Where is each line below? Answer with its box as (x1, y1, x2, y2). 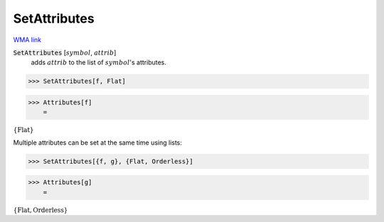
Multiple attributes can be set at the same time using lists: (13, 138, 183, 147)
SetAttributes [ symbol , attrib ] (13, 48, 117, 57)
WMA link (13, 35, 42, 44)
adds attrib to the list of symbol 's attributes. (31, 58, 167, 67)
